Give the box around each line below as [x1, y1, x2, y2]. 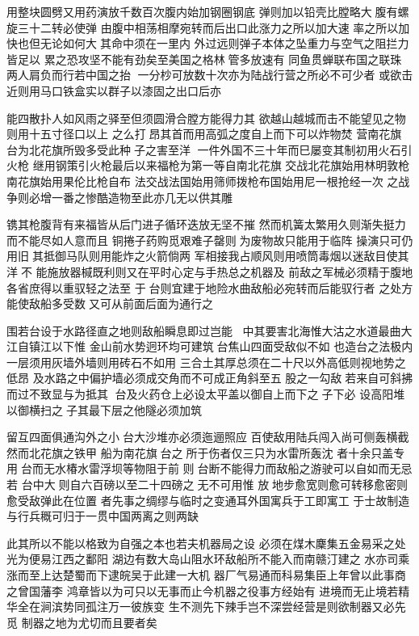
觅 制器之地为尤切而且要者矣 [6, 613, 157, 630]
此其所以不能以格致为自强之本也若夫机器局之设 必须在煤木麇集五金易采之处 [6, 534, 406, 551]
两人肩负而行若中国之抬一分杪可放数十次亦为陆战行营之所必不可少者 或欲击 [6, 66, 413, 83]
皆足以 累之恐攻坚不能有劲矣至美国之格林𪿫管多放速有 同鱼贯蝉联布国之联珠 [6, 50, 402, 67]
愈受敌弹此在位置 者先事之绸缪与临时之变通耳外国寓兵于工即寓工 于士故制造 [6, 491, 410, 508]
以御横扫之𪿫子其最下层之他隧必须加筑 [6, 401, 202, 418]
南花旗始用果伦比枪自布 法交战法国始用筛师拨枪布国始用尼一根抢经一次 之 [6, 172, 399, 189]
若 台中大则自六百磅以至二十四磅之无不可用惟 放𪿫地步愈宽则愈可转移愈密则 [6, 476, 409, 493]
